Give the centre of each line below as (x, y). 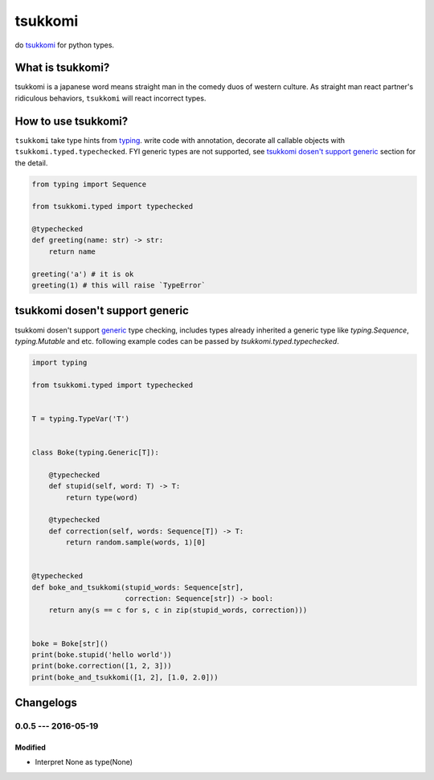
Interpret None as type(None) (84, 762)
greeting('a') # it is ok (83, 274)
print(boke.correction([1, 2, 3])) (102, 666)
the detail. (31, 163)
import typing (59, 362)
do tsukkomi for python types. (65, 45)
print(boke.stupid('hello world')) (102, 655)
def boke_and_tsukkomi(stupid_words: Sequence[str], (138, 587)
